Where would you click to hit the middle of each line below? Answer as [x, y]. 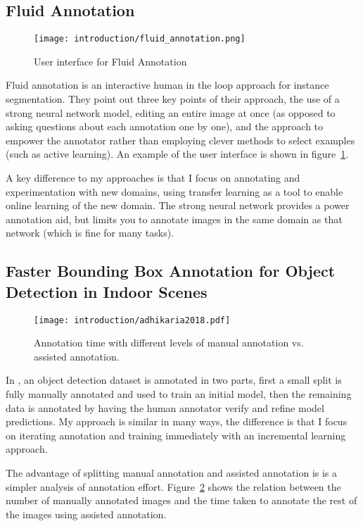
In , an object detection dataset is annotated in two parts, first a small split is [174, 380]
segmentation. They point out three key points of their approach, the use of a [173, 99]
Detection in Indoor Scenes [107, 291]
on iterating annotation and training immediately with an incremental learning [176, 435]
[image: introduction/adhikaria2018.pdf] [132, 320]
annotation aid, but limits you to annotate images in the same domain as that [174, 219]
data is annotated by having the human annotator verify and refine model [165, 407]
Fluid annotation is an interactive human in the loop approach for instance [167, 85]
